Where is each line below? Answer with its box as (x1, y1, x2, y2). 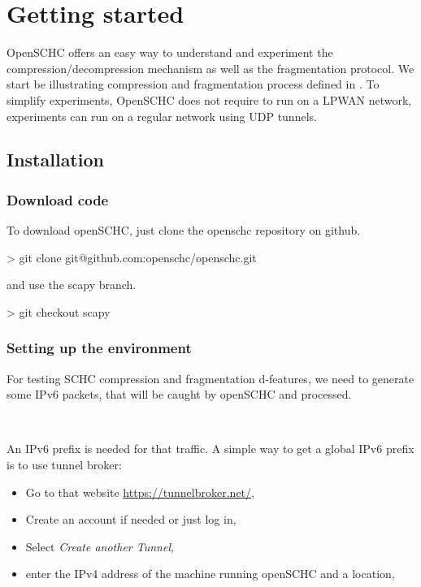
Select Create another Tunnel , (25, 537, 174, 555)
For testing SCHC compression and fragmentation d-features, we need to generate (7, 369, 414, 386)
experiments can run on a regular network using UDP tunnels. (7, 107, 317, 124)
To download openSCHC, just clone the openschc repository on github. (7, 222, 361, 239)
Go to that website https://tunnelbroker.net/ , (25, 483, 254, 500)
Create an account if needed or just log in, (25, 511, 237, 528)
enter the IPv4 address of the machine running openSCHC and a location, (25, 565, 395, 582)
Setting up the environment (7, 338, 192, 358)
